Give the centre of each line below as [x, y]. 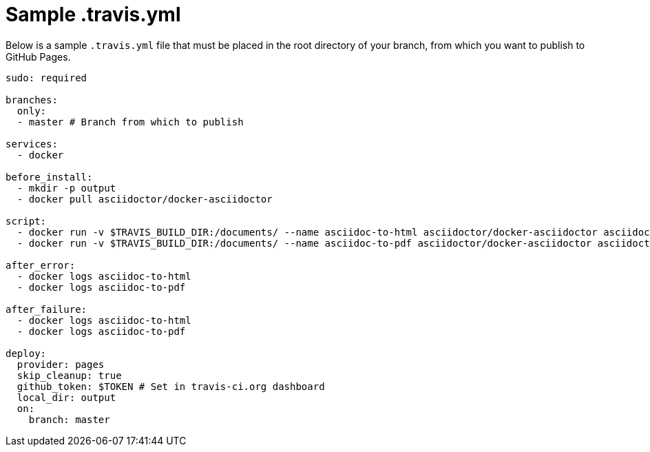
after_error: [41, 265]
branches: [32, 100]
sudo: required [46, 78]
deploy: [26, 353]
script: [26, 221]
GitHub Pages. [38, 56]
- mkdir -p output [66, 188]
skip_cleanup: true [69, 375]
